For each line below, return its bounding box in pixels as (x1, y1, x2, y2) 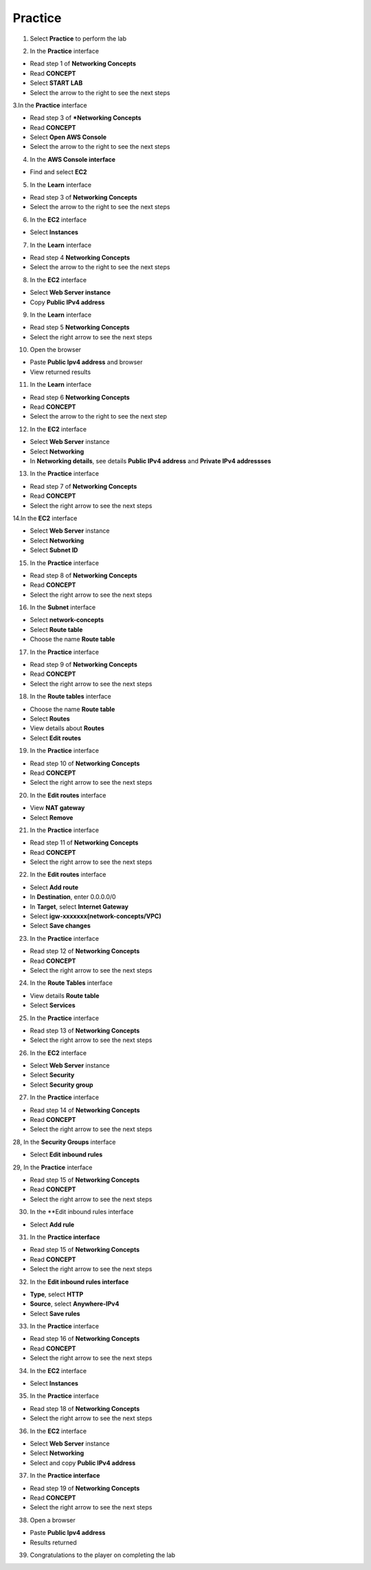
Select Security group (30, 1081, 93, 1089)
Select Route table (30, 625, 83, 633)
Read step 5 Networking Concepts (30, 323, 130, 332)
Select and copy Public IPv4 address (30, 1458, 136, 1467)
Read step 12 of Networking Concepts (30, 947, 140, 955)
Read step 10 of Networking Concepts (30, 759, 140, 767)
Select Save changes (30, 922, 91, 930)
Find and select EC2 (30, 168, 87, 176)
